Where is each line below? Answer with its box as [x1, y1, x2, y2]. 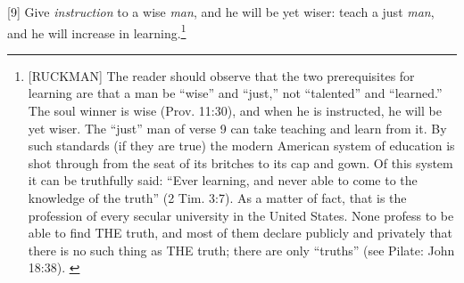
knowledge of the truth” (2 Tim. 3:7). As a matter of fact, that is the [28, 189, 407, 206]
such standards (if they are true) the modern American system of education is [28, 136, 455, 155]
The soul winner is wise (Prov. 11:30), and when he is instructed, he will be [28, 101, 442, 120]
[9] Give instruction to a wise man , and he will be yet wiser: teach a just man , [7, 3, 435, 20]
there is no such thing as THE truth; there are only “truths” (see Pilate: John [28, 240, 455, 259]
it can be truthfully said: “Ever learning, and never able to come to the [28, 171, 418, 190]
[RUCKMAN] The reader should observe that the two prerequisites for [28, 66, 415, 85]
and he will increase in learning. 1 [7, 20, 186, 42]
